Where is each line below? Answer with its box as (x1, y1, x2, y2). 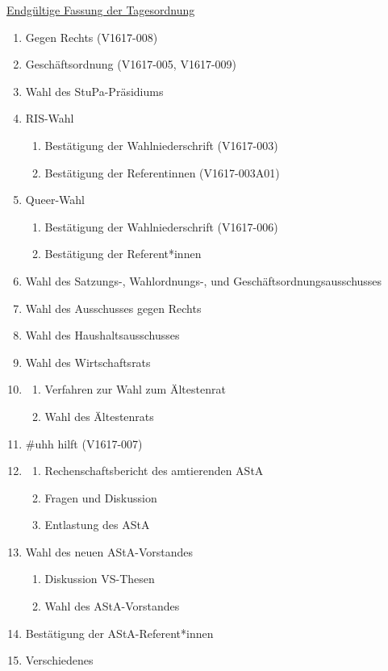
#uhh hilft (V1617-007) (25, 435, 143, 452)
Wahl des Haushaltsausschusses (25, 327, 180, 344)
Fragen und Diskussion (44, 489, 157, 506)
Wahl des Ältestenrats (44, 407, 154, 424)
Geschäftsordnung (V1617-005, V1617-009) (25, 56, 237, 73)
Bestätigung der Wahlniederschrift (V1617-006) (44, 218, 278, 235)
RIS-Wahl (25, 110, 74, 127)
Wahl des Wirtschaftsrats (25, 353, 151, 370)
